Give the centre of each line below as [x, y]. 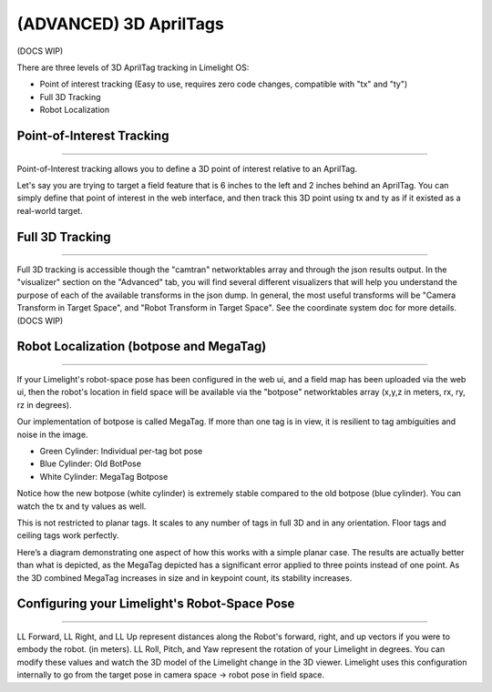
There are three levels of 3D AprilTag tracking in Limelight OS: [133, 67]
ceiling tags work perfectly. [68, 535]
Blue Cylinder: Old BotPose [90, 463]
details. [443, 308]
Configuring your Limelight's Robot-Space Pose [156, 604]
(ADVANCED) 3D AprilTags [121, 24]
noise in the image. [52, 434]
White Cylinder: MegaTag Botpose [104, 476]
